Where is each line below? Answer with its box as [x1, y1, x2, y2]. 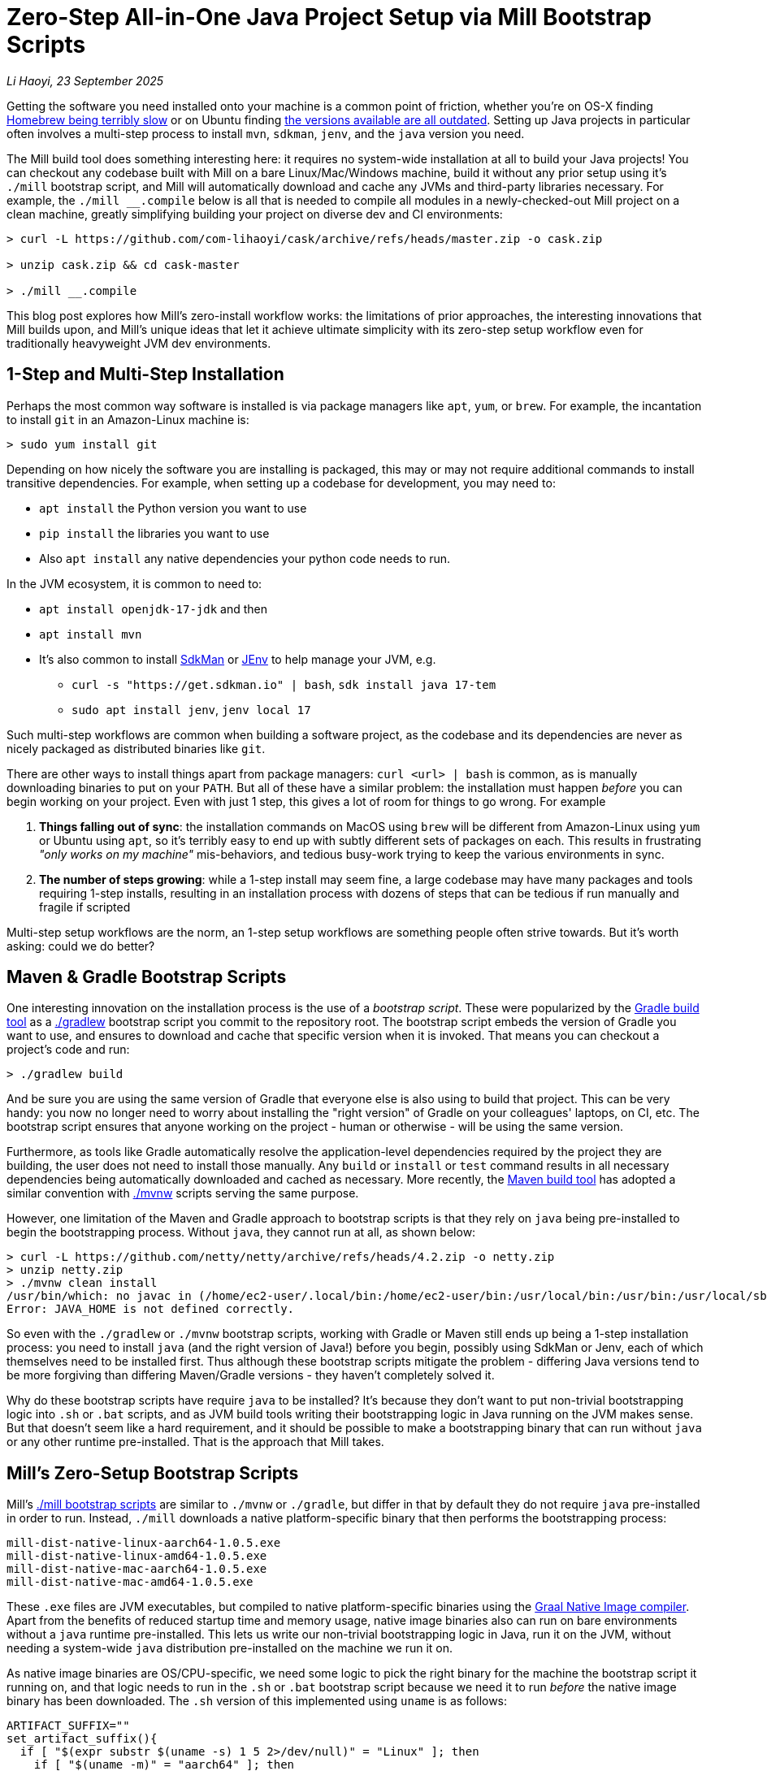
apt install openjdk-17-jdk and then [39, 601, 268, 616]
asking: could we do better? [6, 938, 155, 953]
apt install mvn [39, 627, 142, 641]
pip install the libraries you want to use [39, 526, 270, 540]
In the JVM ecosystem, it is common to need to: [6, 576, 262, 591]
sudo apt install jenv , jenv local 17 [71, 702, 311, 717]
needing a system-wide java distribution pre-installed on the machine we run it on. [6, 1641, 453, 1656]
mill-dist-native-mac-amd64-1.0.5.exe [6, 1575, 253, 1589]
